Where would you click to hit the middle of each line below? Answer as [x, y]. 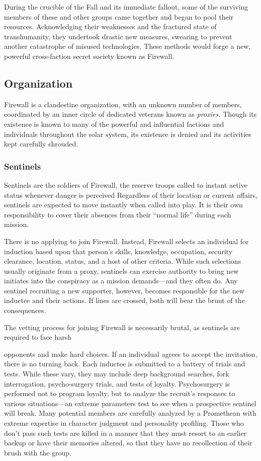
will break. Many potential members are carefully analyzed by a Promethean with [130, 413]
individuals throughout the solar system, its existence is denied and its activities [128, 134]
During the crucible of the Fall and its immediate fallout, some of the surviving [126, 7]
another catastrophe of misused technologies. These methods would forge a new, [127, 46]
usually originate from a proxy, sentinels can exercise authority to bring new [121, 271]
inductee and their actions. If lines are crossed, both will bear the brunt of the [124, 300]
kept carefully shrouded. [41, 144]
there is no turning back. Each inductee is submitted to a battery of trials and [125, 364]
